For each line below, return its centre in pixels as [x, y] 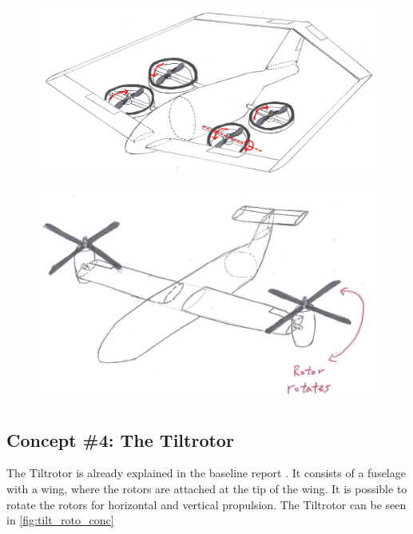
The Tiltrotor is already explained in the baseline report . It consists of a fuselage [206, 473]
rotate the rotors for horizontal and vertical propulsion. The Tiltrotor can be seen [206, 504]
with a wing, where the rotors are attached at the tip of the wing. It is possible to [207, 488]
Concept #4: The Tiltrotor [120, 439]
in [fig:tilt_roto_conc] [60, 520]
